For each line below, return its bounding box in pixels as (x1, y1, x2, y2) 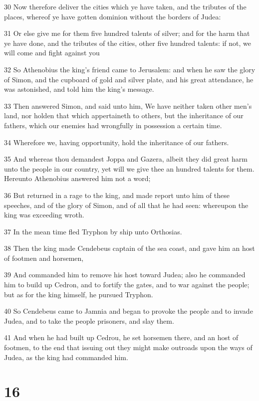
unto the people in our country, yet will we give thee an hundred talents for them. (4, 163, 255, 174)
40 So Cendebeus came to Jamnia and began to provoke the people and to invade (4, 306, 253, 316)
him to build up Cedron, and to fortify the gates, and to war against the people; (4, 279, 250, 290)
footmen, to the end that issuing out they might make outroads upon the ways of (4, 342, 253, 353)
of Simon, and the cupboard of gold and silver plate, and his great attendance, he (4, 74, 254, 84)
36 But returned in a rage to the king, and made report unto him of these (4, 190, 230, 200)
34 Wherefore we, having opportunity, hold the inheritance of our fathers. (4, 137, 229, 147)
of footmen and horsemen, (4, 252, 84, 263)
